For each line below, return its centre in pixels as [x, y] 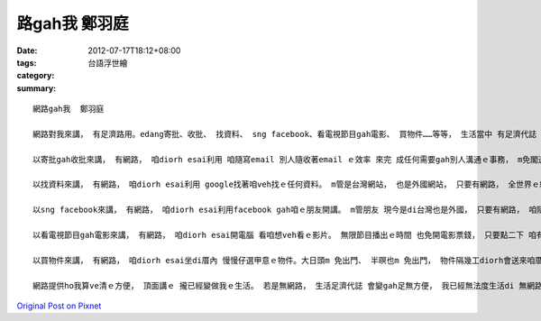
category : [36, 76]
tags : [27, 62]
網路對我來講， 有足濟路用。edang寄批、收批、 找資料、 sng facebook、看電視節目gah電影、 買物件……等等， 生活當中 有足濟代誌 [285, 134]
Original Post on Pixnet [59, 306]
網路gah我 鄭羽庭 [69, 109]
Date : [27, 50]
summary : [37, 88]
